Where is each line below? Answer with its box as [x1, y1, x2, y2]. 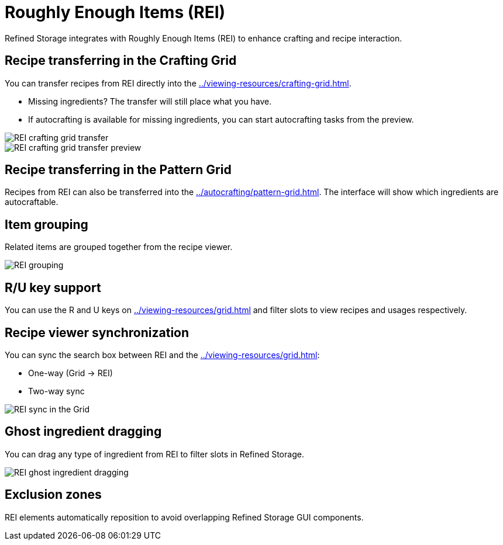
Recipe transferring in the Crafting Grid [5, 53, 237, 68]
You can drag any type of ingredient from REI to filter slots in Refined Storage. [5, 449, 304, 459]
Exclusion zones [5, 487, 102, 502]
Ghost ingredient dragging [5, 424, 162, 439]
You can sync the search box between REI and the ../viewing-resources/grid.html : [5, 349, 320, 360]
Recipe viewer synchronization [5, 325, 190, 340]
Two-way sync [28, 386, 85, 396]
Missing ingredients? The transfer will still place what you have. [28, 96, 272, 106]
